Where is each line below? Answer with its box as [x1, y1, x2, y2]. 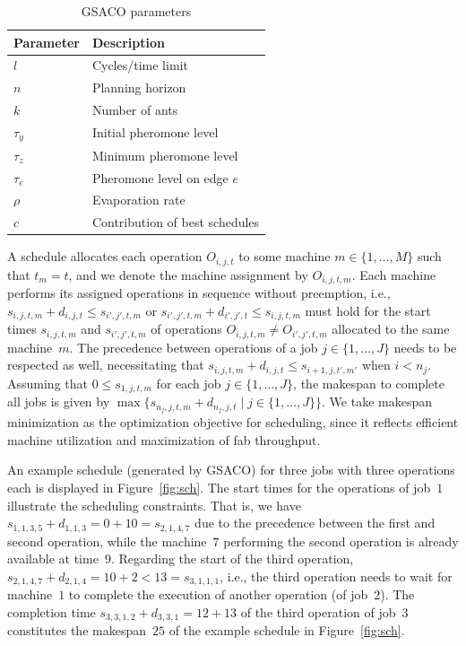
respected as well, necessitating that [7, 355, 204, 374]
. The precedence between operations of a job [69, 337, 318, 356]
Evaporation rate [91, 190, 186, 209]
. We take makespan [322, 392, 432, 411]
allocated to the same [332, 319, 450, 338]
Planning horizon [91, 78, 186, 97]
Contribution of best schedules [91, 213, 260, 231]
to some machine [238, 247, 331, 266]
